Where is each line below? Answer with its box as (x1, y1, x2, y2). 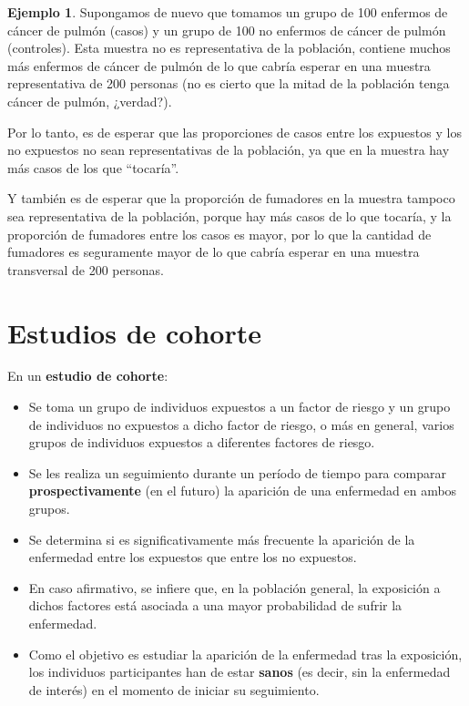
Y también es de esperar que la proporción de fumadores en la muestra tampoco (7, 189, 455, 208)
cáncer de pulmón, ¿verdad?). (7, 91, 172, 110)
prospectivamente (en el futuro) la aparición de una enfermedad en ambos (28, 481, 457, 500)
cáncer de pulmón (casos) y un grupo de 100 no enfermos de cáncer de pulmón (7, 20, 446, 39)
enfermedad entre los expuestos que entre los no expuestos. (28, 547, 357, 567)
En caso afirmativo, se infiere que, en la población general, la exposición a (28, 578, 441, 597)
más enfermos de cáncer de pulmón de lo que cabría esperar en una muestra (7, 56, 431, 75)
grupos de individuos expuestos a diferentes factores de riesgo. (28, 433, 375, 452)
